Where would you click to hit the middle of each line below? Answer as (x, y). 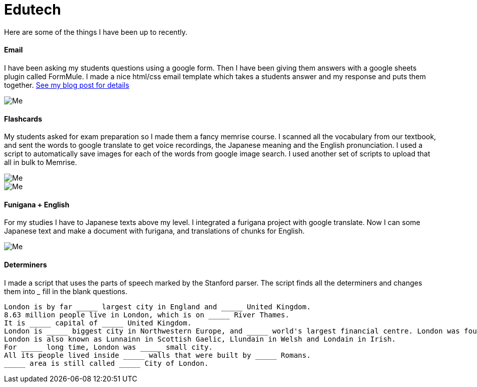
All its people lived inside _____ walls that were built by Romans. (157, 355)
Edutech (33, 10)
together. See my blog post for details (67, 85)
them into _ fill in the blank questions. (66, 291)
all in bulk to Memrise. (41, 162)
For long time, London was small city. (109, 347)
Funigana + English (37, 204)
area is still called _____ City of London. (119, 363)
